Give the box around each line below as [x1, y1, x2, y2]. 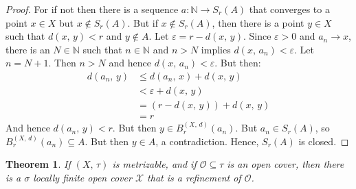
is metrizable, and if [112, 157, 197, 171]
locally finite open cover [33, 170, 132, 184]
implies [201, 42, 231, 56]
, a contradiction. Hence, [155, 134, 259, 148]
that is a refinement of [147, 170, 241, 184]
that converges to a [249, 2, 330, 16]
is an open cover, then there [227, 157, 344, 171]
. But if [127, 15, 159, 29]
